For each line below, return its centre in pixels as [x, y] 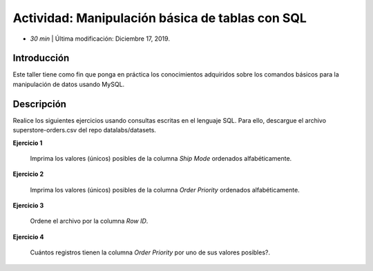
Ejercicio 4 [28, 237]
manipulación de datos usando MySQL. [69, 84]
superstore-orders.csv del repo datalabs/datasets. [85, 130]
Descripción [40, 104]
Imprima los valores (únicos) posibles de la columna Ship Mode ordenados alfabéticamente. [161, 158]
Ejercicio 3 [28, 205]
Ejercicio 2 [28, 174]
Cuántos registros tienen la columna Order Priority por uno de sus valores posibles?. [150, 252]
